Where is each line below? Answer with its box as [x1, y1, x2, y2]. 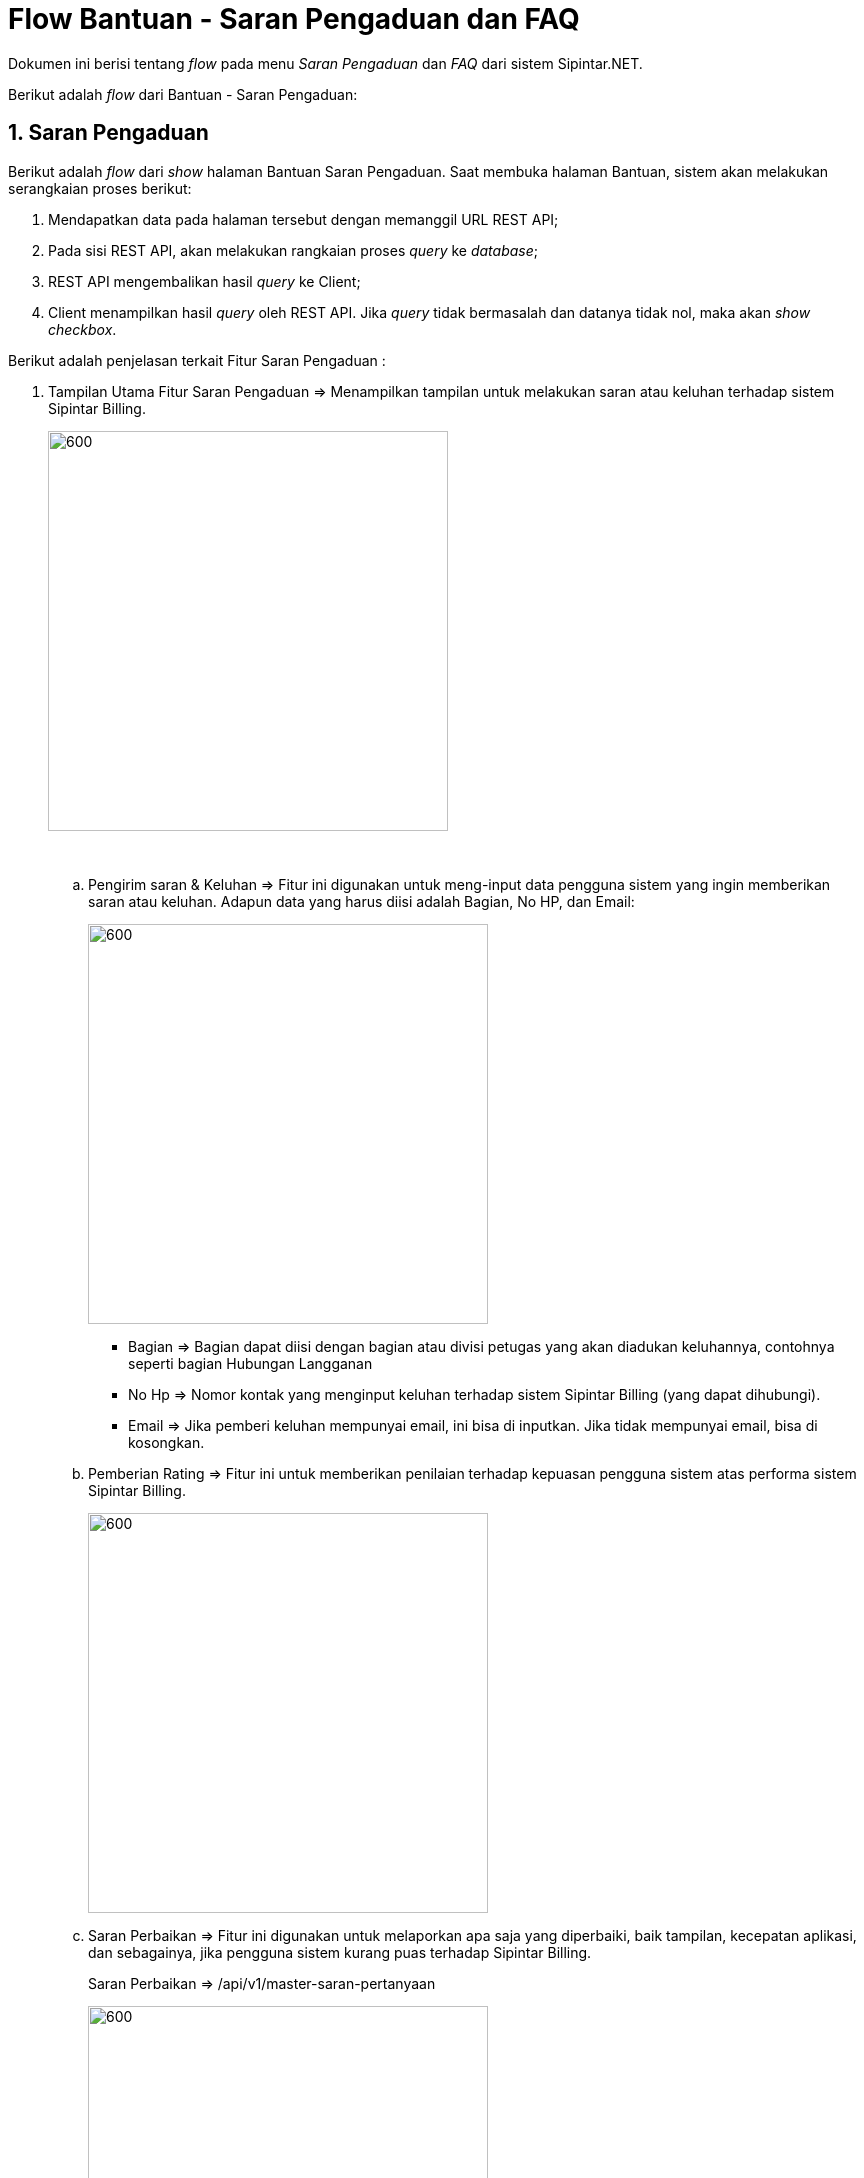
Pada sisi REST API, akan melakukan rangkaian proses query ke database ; [48, 241, 538, 259]
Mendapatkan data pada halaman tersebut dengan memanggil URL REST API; [48, 210, 559, 228]
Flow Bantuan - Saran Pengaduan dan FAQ [8, 2, 580, 36]
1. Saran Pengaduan [8, 120, 209, 146]
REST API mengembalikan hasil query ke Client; [48, 272, 361, 290]
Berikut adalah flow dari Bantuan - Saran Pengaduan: [8, 85, 358, 103]
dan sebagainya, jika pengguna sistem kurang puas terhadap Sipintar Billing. [88, 1943, 592, 1961]
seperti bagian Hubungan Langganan [128, 1354, 373, 1372]
